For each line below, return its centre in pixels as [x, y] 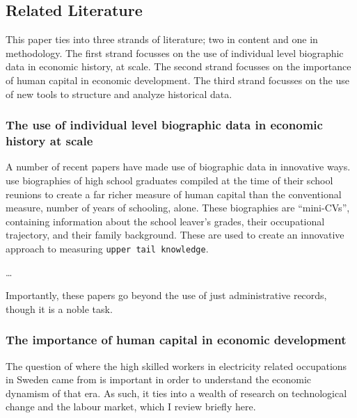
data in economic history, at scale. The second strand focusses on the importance [178, 66]
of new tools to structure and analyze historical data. [119, 94]
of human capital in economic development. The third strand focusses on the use [177, 80]
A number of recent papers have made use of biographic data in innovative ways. [178, 167]
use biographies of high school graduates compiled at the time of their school [169, 180]
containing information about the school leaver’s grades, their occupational [165, 221]
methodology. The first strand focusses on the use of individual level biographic [175, 53]
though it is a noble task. [59, 308]
